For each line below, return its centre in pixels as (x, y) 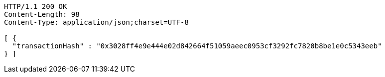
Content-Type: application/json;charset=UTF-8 (96, 22)
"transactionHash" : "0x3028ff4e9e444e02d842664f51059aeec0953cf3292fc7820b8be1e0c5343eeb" (197, 46)
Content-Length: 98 (42, 14)
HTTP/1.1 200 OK (36, 6)
